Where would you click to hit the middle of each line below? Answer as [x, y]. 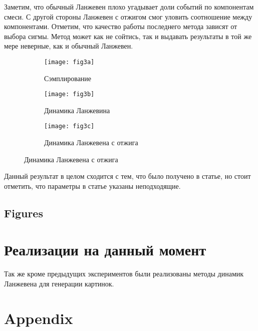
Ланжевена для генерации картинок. [59, 283]
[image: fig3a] [69, 62]
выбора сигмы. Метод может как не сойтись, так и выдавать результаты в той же [128, 36]
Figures [24, 213]
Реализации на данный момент [105, 250]
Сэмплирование [68, 78]
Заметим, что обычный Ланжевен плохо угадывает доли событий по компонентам [129, 7]
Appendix [39, 318]
